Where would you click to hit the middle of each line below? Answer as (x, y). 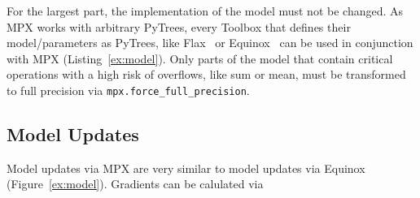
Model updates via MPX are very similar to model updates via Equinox (186, 168)
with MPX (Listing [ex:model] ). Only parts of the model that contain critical (200, 58)
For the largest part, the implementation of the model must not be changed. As (205, 11)
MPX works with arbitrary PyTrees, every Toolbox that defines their (179, 26)
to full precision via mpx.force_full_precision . (128, 90)
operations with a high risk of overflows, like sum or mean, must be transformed (206, 74)
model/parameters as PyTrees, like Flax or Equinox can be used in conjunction (210, 43)
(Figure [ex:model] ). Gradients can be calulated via (135, 184)
